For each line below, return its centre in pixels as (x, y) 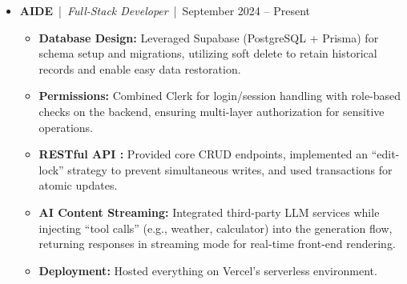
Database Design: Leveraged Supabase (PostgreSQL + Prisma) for (209, 37)
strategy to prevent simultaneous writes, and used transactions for (230, 169)
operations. (66, 127)
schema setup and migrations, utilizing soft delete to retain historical (208, 53)
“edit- (385, 154)
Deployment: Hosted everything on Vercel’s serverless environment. (208, 270)
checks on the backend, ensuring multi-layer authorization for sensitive (212, 111)
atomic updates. (78, 185)
